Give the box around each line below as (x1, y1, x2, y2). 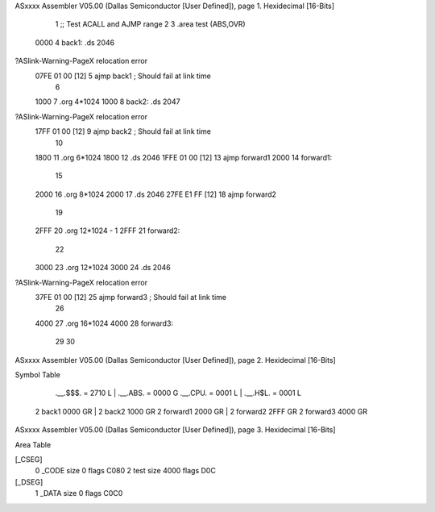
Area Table (14, 439, 52, 449)
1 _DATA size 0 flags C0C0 (35, 489, 123, 498)
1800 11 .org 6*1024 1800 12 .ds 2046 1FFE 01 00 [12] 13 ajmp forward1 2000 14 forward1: (35, 152, 333, 162)
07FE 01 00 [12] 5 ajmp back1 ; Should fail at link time (35, 71, 211, 81)
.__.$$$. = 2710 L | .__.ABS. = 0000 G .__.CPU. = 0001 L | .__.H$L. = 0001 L (55, 388, 302, 398)
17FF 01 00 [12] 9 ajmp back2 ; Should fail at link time (35, 127, 211, 136)
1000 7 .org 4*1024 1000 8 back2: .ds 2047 (35, 97, 180, 106)
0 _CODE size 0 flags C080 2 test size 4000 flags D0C (35, 466, 217, 476)
